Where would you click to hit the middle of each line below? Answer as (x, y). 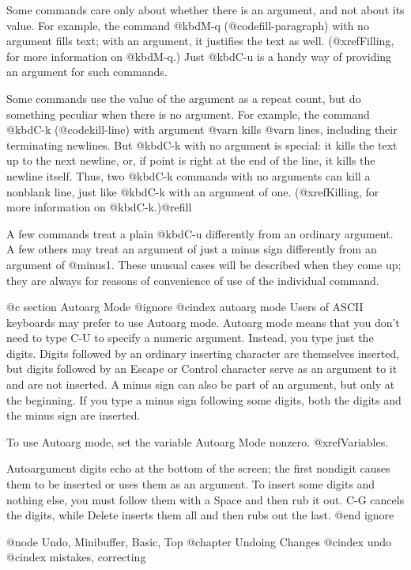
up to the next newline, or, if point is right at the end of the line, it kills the (191, 160)
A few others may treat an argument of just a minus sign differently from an (192, 249)
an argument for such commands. (87, 72)
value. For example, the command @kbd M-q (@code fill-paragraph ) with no (188, 25)
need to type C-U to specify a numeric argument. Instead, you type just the (190, 338)
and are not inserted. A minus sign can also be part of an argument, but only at (201, 384)
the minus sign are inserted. (74, 415)
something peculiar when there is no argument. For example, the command (188, 114)
